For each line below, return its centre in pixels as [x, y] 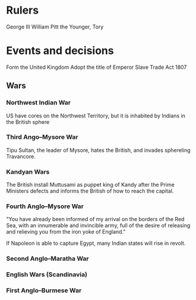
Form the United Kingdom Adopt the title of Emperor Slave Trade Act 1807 [97, 67]
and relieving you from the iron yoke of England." [66, 232]
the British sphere [28, 122]
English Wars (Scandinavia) [47, 275]
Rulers [23, 10]
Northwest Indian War [39, 103]
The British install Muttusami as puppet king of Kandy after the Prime [91, 185]
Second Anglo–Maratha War [48, 258]
